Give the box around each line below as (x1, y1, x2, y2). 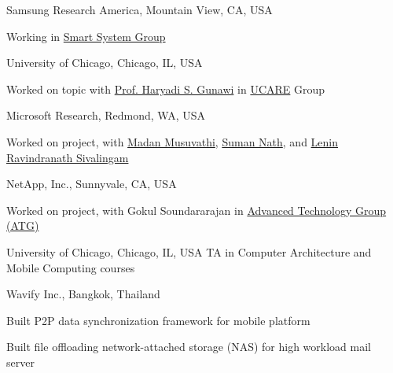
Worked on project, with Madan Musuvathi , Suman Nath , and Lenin (6, 133, 339, 150)
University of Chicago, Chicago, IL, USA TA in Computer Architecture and (6, 243, 372, 260)
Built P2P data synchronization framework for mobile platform (6, 312, 310, 328)
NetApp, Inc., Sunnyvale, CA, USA (6, 175, 177, 192)
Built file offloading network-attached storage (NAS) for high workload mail (6, 338, 372, 355)
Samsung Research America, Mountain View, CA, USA (6, 2, 273, 17)
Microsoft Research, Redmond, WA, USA (6, 107, 206, 124)
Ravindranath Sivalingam (6, 149, 129, 165)
